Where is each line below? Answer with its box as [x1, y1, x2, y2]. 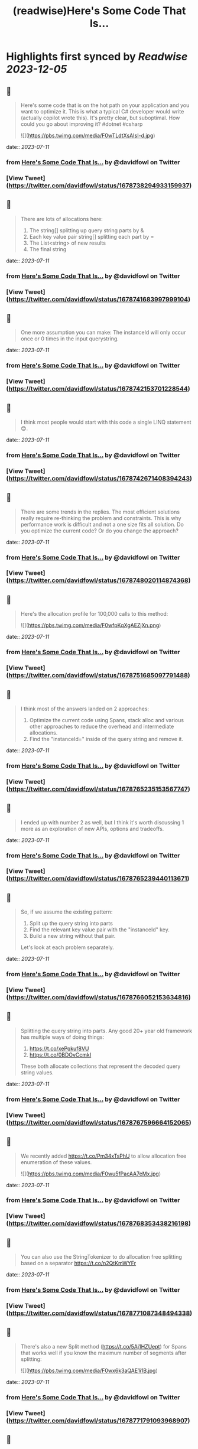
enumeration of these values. [20, 1158, 92, 1165]
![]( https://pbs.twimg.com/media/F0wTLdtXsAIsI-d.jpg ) [20, 132, 155, 139]
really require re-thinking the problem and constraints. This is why [20, 514, 181, 521]
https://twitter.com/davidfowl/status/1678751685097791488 [8, 671, 188, 680]
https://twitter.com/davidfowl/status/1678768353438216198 [8, 1219, 189, 1227]
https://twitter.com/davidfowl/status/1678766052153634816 [8, 993, 189, 1002]
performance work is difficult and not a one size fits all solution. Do [20, 521, 184, 528]
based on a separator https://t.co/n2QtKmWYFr [20, 1260, 137, 1267]
